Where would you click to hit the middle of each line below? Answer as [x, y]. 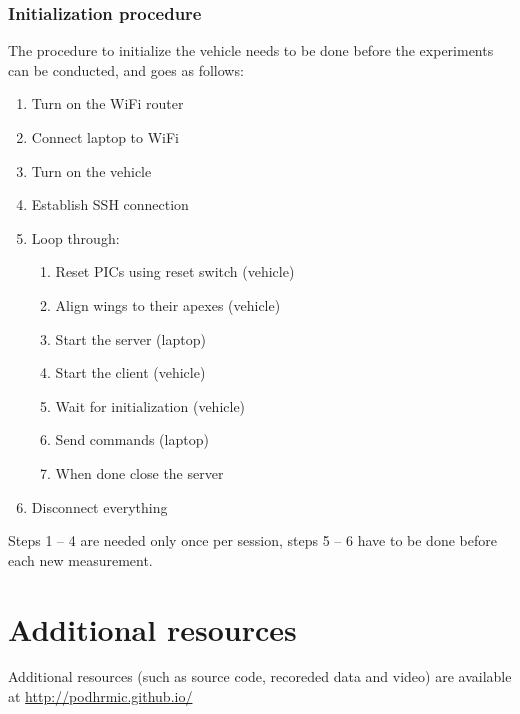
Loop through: [75, 237]
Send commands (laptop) [132, 439]
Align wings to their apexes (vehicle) [168, 304]
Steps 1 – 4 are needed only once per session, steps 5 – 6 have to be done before [252, 540]
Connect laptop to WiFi [105, 137]
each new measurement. [80, 559]
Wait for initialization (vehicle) [150, 405]
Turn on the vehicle [91, 170]
